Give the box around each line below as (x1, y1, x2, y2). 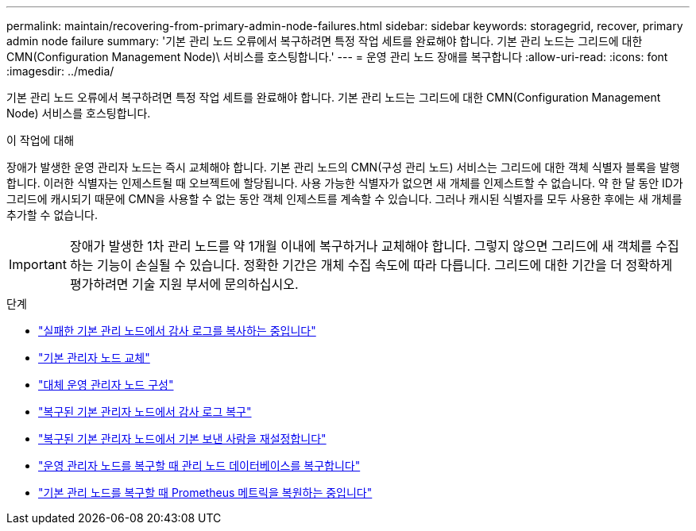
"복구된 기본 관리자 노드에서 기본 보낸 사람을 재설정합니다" (38, 432, 327, 445)
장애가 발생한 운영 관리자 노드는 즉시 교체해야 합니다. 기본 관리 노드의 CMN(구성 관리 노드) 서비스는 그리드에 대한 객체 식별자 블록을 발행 (6, 160, 680, 174)
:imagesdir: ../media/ (6, 64, 114, 78)
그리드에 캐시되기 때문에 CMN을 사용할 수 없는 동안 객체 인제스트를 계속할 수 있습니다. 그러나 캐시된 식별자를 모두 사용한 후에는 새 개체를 (6, 192, 682, 206)
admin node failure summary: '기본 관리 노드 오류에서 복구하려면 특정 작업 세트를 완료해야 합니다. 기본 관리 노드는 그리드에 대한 (6, 34, 643, 48)
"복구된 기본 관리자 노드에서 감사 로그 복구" (38, 405, 252, 418)
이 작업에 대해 (6, 133, 75, 147)
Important (9, 256, 67, 272)
